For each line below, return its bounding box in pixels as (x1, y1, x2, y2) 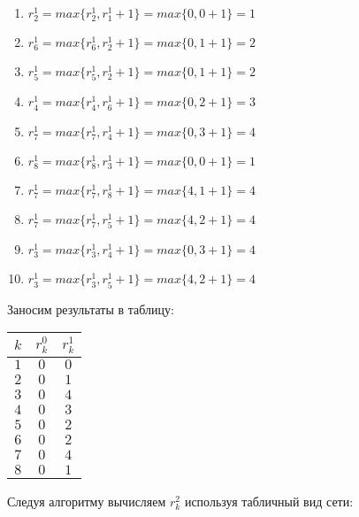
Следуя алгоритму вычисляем (7, 491, 166, 510)
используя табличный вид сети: (184, 491, 354, 510)
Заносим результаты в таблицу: (7, 299, 174, 318)
